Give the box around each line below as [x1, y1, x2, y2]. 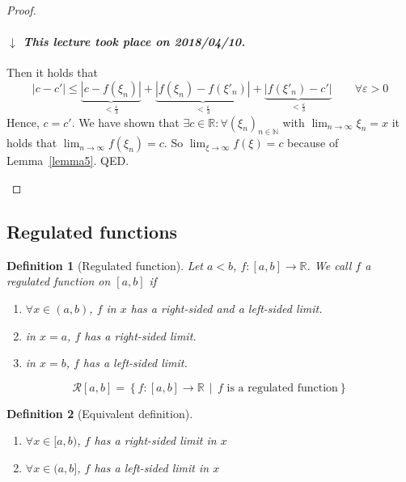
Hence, [6, 113, 40, 130]
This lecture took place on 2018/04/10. [23, 33, 246, 50]
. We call [307, 256, 352, 273]
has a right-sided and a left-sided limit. [130, 300, 323, 317]
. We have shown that [71, 113, 180, 130]
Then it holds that [6, 64, 98, 81]
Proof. [6, 2, 36, 18]
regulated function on [6, 273, 111, 290]
